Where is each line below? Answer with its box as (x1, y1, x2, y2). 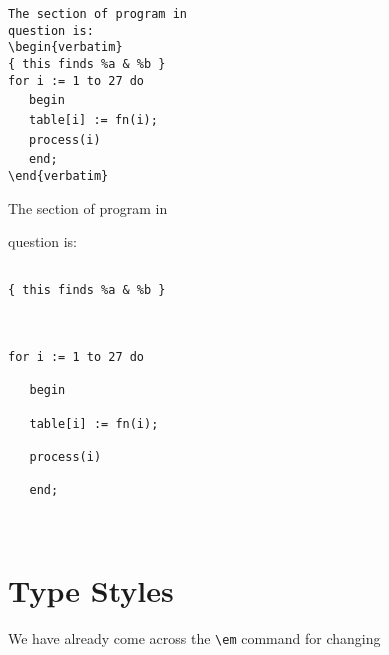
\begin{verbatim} (8, 40, 123, 55)
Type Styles (8, 570, 174, 611)
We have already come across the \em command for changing (8, 628, 381, 649)
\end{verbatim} (8, 168, 109, 183)
